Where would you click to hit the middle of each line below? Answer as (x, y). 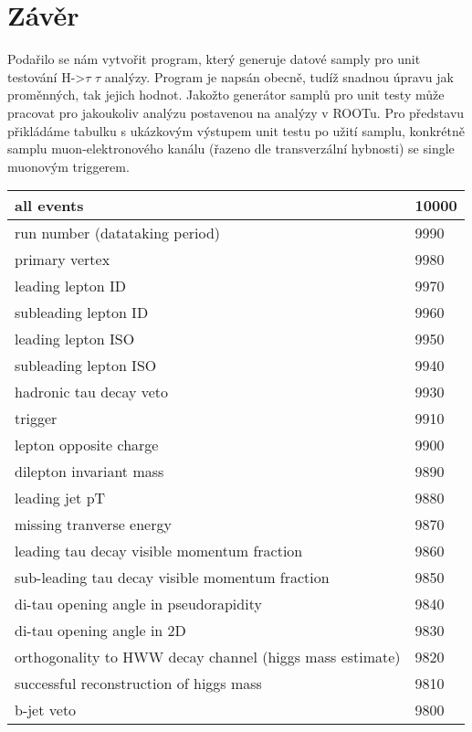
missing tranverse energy (93, 525)
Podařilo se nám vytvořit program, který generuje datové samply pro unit (214, 59)
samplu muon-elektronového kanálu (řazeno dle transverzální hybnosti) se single (231, 149)
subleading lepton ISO (86, 366)
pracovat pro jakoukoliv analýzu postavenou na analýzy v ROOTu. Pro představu (236, 112)
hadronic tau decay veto (92, 392)
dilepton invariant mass (89, 472)
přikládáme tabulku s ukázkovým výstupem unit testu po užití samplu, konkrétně (236, 130)
